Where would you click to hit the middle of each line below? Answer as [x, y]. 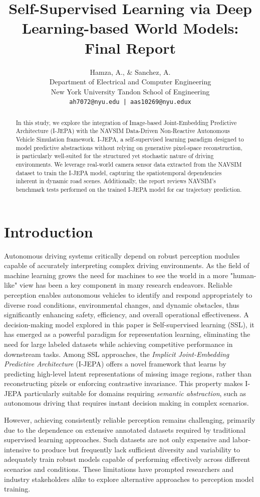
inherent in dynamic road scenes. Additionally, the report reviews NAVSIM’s [116, 181]
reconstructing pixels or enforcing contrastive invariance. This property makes [123, 383]
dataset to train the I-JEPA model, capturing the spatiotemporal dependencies [119, 172]
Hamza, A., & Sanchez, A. [130, 72]
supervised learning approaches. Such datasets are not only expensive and [117, 440]
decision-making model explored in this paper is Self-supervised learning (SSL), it [129, 324]
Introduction [49, 231]
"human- [243, 275]
